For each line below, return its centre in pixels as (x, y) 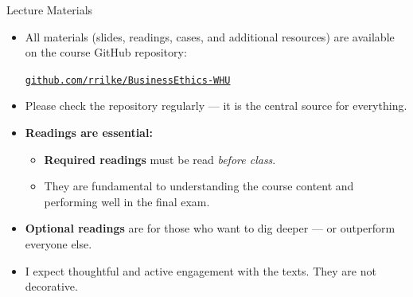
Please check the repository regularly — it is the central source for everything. (216, 106)
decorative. (51, 286)
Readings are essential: (89, 133)
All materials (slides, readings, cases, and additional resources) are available (210, 36)
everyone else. (58, 244)
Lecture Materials (50, 10)
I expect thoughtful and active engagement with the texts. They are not (201, 270)
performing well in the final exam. (127, 201)
